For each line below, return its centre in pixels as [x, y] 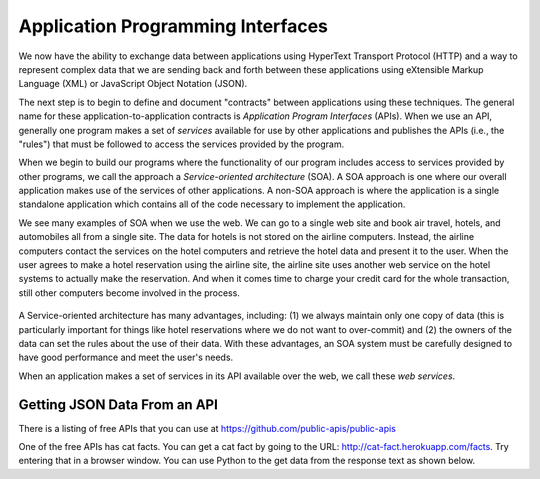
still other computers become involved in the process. [129, 292]
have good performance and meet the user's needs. [126, 357]
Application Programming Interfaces [173, 26]
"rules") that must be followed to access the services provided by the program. [181, 144]
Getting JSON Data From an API [118, 404]
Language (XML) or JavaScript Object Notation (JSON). [133, 84]
